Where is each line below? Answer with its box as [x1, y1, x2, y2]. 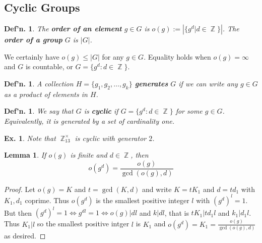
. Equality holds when [144, 51, 211, 62]
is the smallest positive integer [96, 195, 189, 205]
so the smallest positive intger [37, 218, 129, 229]
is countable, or [25, 61, 73, 72]
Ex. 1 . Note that [4, 132, 56, 143]
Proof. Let [4, 183, 35, 194]
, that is [164, 207, 189, 218]
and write [142, 183, 172, 194]
